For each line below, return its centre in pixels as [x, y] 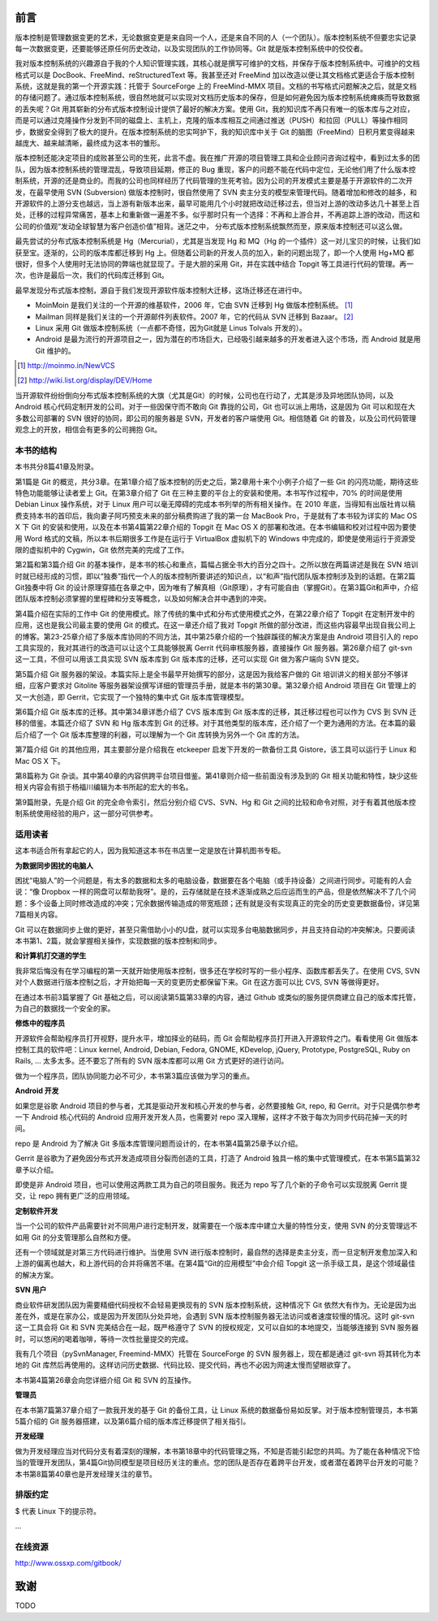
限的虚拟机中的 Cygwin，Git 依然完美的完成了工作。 [102, 549]
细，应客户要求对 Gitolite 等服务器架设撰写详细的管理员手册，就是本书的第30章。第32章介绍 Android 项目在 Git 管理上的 [216, 686]
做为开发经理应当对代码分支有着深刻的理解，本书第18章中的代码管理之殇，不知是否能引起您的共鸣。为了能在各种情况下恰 [218, 1451]
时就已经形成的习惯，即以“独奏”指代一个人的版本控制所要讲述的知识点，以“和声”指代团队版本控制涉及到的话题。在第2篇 [215, 576]
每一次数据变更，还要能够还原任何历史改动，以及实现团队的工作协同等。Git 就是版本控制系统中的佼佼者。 [191, 48]
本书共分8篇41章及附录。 [57, 466]
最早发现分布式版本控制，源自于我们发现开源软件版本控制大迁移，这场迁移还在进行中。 [161, 290]
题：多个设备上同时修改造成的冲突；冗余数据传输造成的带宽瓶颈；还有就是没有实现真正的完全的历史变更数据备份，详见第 [217, 903]
